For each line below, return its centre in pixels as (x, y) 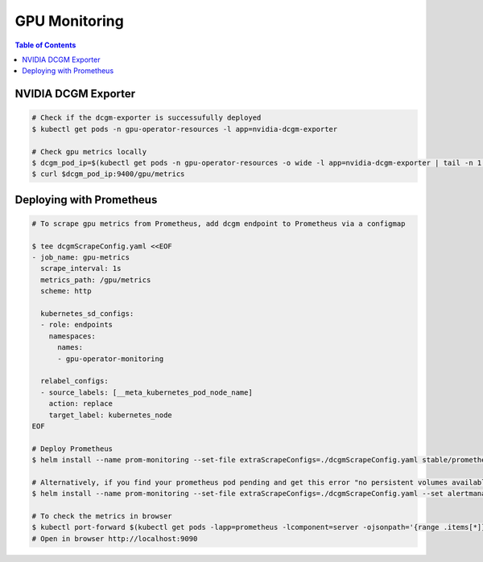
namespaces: (72, 336)
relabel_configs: (74, 381)
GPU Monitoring (69, 21)
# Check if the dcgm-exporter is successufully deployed (147, 118)
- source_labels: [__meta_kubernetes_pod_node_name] (147, 392)
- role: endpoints (76, 325)
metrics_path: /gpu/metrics (96, 280)
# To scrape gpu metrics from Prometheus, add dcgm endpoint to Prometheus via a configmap (219, 224)
